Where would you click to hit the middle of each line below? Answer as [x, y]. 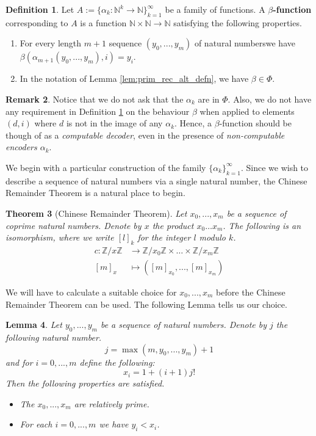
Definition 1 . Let [40, 9]
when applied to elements [247, 111]
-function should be [255, 123]
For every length [51, 43]
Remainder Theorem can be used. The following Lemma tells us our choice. [146, 304]
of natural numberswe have [245, 43]
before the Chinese [251, 292]
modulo [212, 237]
